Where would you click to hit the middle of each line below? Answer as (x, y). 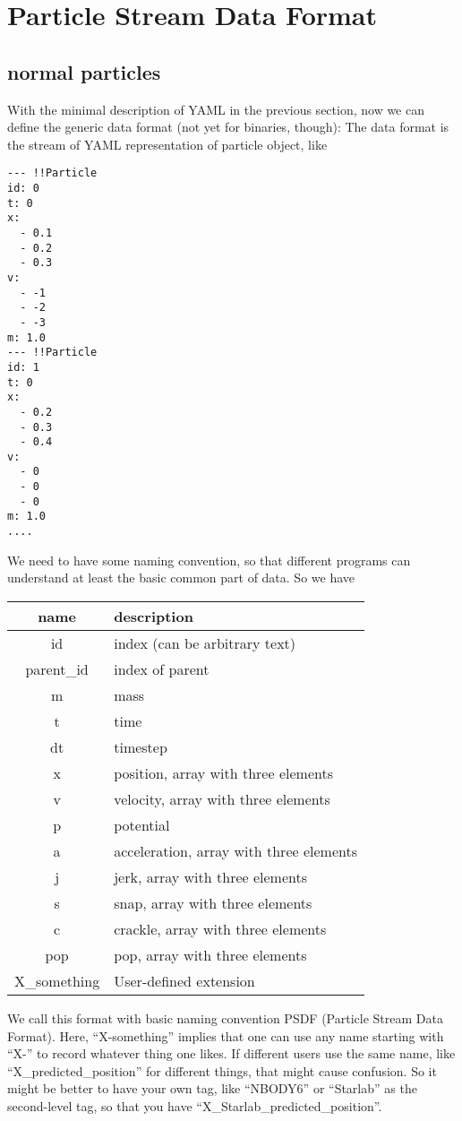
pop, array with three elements (210, 954)
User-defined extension (184, 980)
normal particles (84, 71)
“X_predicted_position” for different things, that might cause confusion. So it (222, 1070)
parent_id (57, 668)
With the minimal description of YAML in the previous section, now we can (216, 109)
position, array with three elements (223, 772)
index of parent (162, 668)
